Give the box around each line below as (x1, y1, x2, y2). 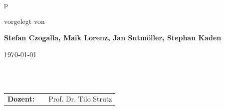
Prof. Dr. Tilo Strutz (48, 94, 112, 104)
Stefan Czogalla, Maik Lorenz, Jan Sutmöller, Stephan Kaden (4, 32, 222, 43)
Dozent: (7, 94, 35, 104)
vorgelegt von (4, 15, 45, 26)
